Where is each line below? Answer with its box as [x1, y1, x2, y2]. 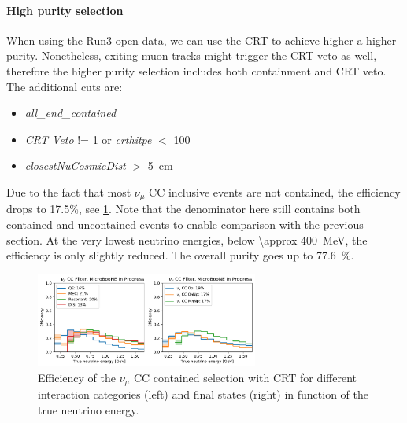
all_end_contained [24, 105, 117, 121]
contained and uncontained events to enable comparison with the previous [6, 216, 364, 232]
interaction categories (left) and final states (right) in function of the [38, 386, 368, 403]
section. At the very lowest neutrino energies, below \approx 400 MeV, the [6, 231, 368, 248]
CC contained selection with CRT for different [133, 369, 357, 385]
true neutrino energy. [38, 401, 139, 417]
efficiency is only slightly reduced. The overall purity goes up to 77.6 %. [6, 247, 354, 263]
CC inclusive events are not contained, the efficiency [149, 183, 401, 200]
